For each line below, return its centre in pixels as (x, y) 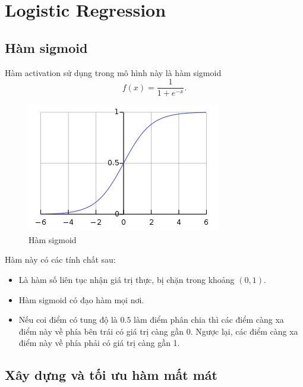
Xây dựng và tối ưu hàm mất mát (111, 375)
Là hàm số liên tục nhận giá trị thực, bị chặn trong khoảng (127, 280)
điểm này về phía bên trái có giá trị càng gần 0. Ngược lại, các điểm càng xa (158, 331)
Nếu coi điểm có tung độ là (68, 320)
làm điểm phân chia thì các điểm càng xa (209, 320)
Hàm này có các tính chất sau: (60, 259)
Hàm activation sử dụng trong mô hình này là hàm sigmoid (113, 72)
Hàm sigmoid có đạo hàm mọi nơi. (81, 299)
